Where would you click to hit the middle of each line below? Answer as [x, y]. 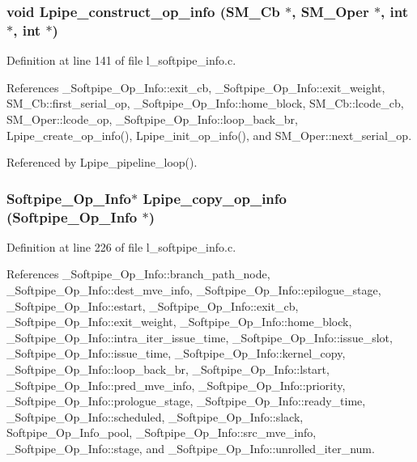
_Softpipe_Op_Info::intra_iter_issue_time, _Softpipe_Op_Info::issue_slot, [200, 337]
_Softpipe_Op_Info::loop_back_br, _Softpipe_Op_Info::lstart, [168, 369]
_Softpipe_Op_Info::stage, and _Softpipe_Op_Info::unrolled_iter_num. [191, 448]
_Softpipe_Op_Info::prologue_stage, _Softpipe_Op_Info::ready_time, [186, 401]
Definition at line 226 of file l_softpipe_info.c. [121, 246]
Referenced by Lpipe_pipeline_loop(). [102, 162]
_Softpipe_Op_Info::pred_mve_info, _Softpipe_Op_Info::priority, [176, 385]
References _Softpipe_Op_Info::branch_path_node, [138, 274]
